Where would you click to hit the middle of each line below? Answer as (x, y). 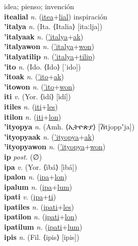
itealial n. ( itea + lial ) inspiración (56, 16)
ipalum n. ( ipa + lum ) (38, 186)
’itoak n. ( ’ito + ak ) (34, 76)
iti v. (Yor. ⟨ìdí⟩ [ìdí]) (38, 96)
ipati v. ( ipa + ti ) (30, 197)
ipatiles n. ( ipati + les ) (39, 206)
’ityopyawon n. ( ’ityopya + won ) (55, 147)
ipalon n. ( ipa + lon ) (36, 177)
